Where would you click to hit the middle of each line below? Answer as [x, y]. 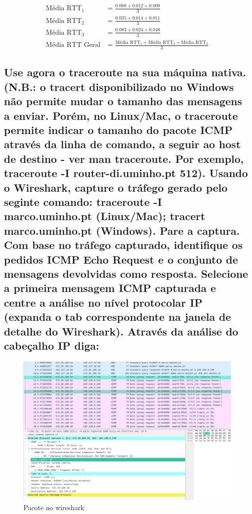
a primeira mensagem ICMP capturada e [110, 288]
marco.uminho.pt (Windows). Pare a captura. [122, 230]
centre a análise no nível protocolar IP [103, 302]
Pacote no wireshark [54, 507]
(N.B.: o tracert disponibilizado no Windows [119, 86]
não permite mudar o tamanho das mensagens [123, 101]
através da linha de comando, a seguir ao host [122, 144]
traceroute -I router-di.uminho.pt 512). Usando [126, 173]
